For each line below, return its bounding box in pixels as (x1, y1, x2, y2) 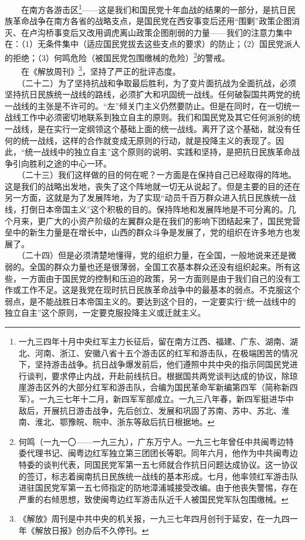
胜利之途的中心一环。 (29, 157, 111, 169)
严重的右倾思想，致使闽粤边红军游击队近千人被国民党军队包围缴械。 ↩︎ (18, 492, 289, 505)
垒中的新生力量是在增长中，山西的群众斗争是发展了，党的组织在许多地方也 (5, 226, 292, 238)
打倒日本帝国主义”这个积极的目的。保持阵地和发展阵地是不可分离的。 (21, 203, 288, 215)
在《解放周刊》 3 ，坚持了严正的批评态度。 (21, 63, 181, 77)
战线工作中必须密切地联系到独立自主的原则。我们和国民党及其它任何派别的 (5, 111, 292, 123)
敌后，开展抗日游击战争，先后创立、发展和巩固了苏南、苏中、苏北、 (18, 404, 282, 416)
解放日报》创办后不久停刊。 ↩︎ (35, 524, 149, 536)
